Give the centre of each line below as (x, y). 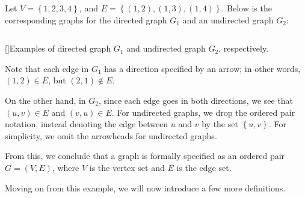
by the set (220, 124)
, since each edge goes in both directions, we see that (196, 100)
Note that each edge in (47, 68)
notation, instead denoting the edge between (87, 124)
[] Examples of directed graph (58, 48)
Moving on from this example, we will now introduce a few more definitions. (145, 187)
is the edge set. (204, 167)
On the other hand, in (45, 100)
